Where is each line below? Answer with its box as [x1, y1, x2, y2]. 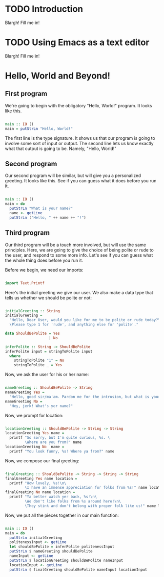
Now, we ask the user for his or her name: [5, 372, 89, 377]
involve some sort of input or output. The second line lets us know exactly [5, 140, 154, 146]
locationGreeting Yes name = [5, 430, 64, 436]
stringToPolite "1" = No [14, 358, 64, 363]
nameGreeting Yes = [5, 390, 45, 395]
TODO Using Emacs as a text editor [5, 37, 150, 48]
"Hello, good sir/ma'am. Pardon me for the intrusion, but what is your [9, 394, 161, 399]
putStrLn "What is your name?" [9, 206, 73, 211]
